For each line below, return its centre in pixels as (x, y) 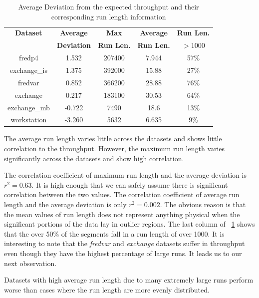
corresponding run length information (109, 16)
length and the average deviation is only (65, 204)
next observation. (30, 263)
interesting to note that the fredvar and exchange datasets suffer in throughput (125, 243)
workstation (29, 120)
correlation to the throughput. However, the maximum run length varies (115, 149)
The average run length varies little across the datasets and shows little (113, 139)
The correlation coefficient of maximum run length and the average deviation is (125, 175)
